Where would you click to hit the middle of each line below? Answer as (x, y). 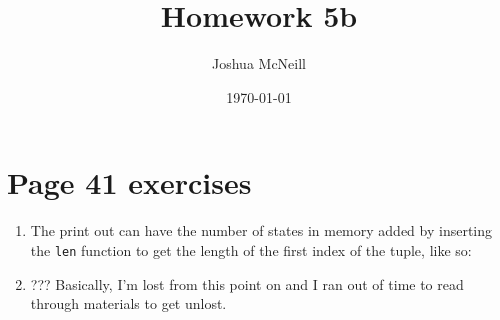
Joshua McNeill (259, 63)
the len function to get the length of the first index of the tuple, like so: (251, 249)
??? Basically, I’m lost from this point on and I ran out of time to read (247, 283)
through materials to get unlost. (128, 303)
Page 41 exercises (129, 182)
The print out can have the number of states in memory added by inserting (261, 230)
